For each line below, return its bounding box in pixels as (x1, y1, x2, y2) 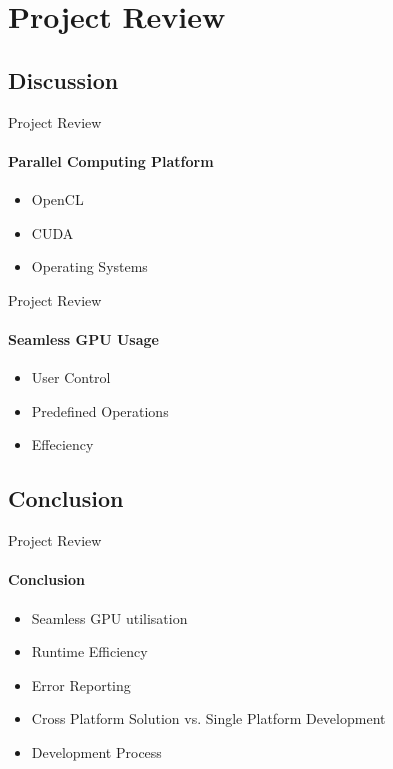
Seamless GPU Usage (8, 328, 159, 349)
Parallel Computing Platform (8, 150, 214, 171)
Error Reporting (31, 674, 131, 695)
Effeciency (31, 434, 94, 455)
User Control (31, 367, 111, 388)
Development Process (31, 741, 162, 762)
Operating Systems (31, 256, 148, 277)
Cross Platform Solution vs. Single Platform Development (31, 708, 386, 729)
